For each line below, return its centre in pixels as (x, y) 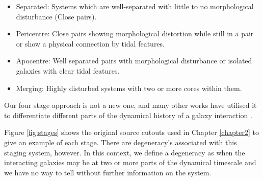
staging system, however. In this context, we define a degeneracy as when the (125, 152)
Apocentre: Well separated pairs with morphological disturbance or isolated (134, 61)
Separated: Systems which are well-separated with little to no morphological (135, 6)
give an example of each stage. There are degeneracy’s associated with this (121, 142)
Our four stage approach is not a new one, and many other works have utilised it (130, 105)
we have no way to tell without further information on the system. (108, 172)
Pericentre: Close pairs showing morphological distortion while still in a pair (135, 33)
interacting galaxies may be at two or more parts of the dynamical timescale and (130, 162)
